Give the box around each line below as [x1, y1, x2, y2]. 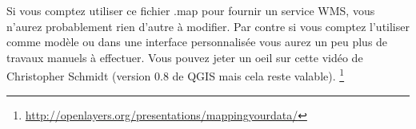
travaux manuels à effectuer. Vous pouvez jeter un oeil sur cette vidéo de [6, 49, 363, 65]
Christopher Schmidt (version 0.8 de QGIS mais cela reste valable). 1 [6, 65, 345, 84]
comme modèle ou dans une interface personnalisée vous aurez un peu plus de [6, 33, 388, 50]
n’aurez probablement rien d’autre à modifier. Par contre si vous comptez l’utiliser [6, 18, 410, 34]
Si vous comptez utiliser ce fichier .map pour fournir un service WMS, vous [6, 2, 375, 18]
